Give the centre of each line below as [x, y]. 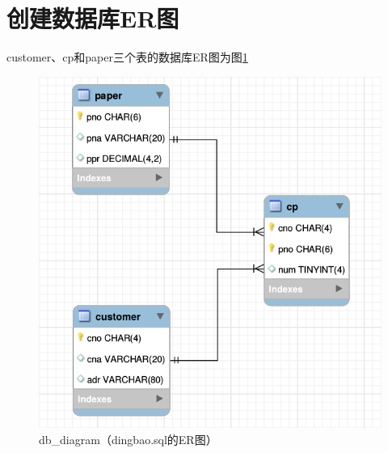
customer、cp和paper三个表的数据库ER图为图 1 [127, 57]
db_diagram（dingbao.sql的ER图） [128, 439]
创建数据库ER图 [93, 18]
